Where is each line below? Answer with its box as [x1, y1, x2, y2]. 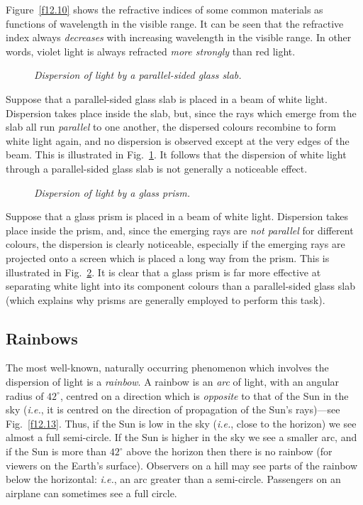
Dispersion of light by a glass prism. [34, 185, 190, 200]
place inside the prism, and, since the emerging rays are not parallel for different [6, 222, 354, 237]
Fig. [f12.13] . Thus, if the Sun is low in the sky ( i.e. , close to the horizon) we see [6, 416, 357, 430]
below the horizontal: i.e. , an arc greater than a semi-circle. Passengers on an [6, 472, 341, 487]
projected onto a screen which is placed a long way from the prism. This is [6, 250, 330, 265]
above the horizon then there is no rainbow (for [126, 444, 333, 459]
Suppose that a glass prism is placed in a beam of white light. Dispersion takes [6, 209, 349, 224]
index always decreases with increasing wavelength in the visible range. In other [6, 30, 352, 45]
